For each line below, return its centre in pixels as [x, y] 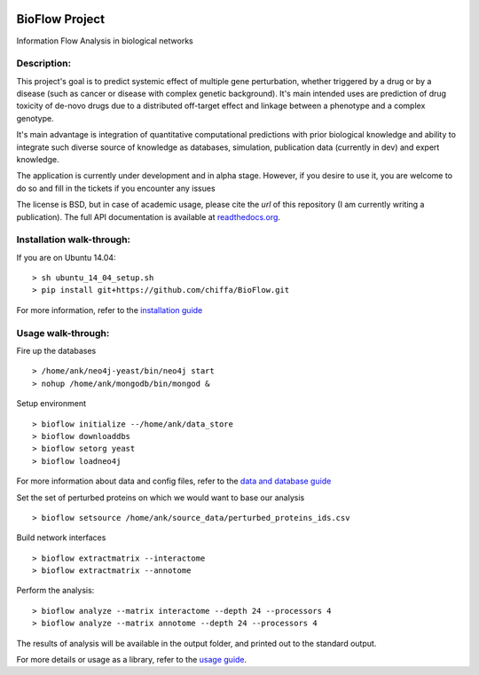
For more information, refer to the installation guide [110, 310]
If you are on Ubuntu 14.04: [66, 257]
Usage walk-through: [63, 333]
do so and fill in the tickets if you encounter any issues [116, 188]
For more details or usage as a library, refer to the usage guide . [132, 660]
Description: [43, 64]
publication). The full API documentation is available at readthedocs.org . [149, 216]
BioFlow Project [61, 19]
